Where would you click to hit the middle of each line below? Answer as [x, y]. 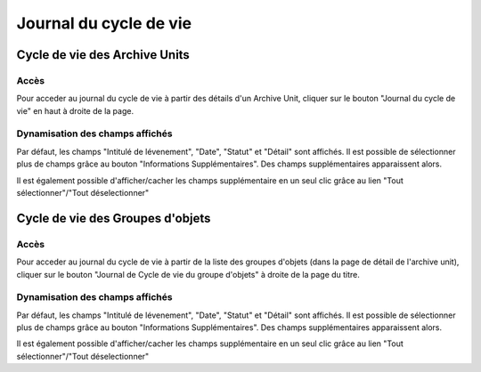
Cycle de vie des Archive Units [103, 55]
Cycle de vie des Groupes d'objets [114, 218]
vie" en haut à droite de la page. [75, 110]
